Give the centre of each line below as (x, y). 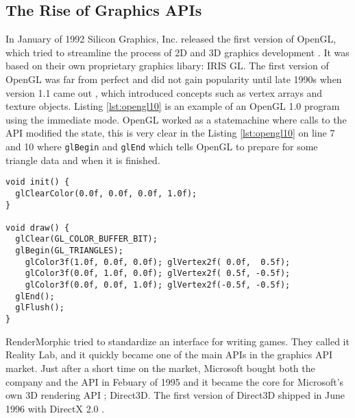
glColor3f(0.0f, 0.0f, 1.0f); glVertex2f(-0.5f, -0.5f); (158, 285)
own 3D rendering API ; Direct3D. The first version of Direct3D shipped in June (175, 395)
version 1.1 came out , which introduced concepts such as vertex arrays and (164, 92)
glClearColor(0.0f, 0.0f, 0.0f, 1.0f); (106, 193)
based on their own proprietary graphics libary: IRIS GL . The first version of (167, 66)
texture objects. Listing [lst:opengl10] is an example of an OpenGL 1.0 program (173, 106)
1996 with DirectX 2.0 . (55, 408)
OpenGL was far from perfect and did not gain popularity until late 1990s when (174, 79)
